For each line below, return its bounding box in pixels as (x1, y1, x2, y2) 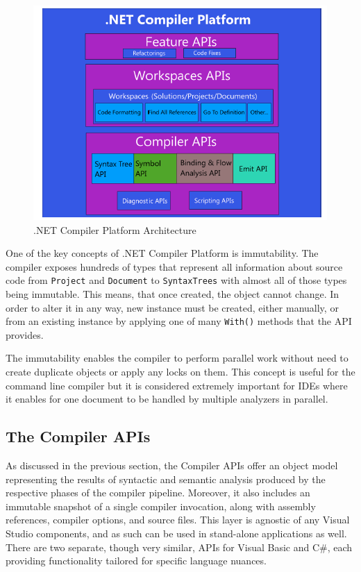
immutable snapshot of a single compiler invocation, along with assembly (6, 498, 316, 513)
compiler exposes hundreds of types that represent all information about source (6, 259, 343, 274)
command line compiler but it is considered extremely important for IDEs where (6, 378, 348, 392)
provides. (6, 327, 44, 342)
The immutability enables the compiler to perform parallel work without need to (6, 351, 349, 365)
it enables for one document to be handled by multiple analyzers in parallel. (6, 392, 328, 406)
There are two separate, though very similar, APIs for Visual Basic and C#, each (6, 539, 353, 554)
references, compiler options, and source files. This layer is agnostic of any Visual (6, 512, 350, 527)
